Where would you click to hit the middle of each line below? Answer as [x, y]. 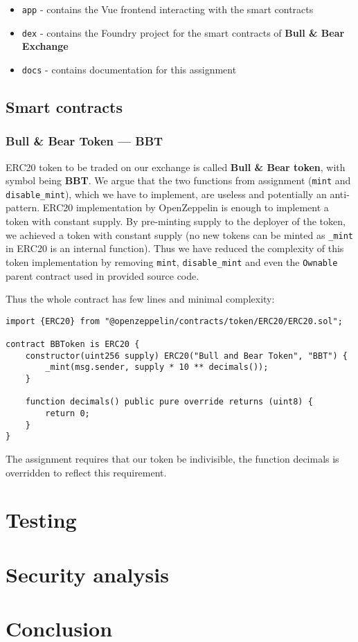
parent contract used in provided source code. [102, 275]
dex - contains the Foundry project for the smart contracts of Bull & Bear [183, 32]
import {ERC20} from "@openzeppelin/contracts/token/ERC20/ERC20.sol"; [174, 321]
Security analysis [87, 574]
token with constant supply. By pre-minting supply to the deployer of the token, [176, 221]
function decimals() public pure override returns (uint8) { [169, 402]
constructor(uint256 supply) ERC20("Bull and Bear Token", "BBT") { [186, 356]
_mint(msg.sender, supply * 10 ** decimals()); [157, 367]
